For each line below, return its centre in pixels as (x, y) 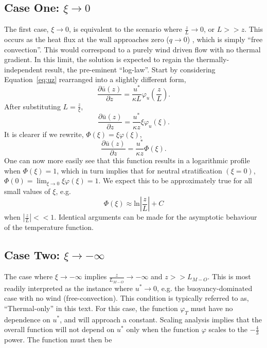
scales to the (228, 329)
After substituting (32, 106)
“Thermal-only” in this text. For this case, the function (91, 308)
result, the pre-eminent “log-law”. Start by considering (130, 69)
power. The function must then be (58, 339)
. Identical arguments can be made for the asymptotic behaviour (156, 217)
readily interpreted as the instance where (68, 288)
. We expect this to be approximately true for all (175, 180)
